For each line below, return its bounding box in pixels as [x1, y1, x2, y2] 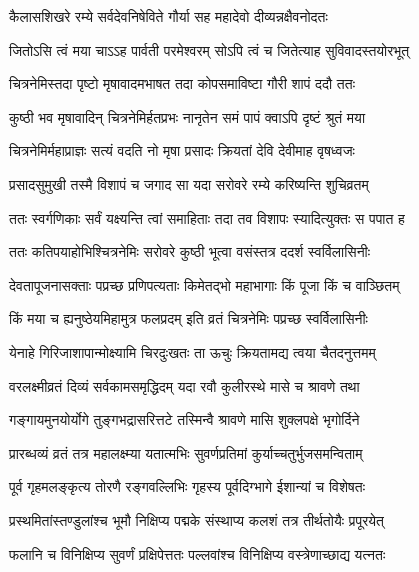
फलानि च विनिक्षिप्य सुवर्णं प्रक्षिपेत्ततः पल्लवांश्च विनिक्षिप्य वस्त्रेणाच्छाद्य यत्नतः [9, 543, 386, 564]
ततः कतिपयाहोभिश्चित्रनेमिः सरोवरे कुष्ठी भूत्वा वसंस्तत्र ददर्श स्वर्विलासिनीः [9, 241, 371, 262]
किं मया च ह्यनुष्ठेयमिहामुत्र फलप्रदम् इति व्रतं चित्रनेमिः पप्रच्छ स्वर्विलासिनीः [9, 308, 368, 329]
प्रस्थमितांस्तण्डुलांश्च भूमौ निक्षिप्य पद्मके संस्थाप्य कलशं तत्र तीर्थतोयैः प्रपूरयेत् [9, 509, 384, 530]
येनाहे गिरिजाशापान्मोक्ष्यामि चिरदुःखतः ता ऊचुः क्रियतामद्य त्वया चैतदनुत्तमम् [9, 341, 376, 362]
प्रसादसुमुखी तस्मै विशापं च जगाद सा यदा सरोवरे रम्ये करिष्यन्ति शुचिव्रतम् [9, 173, 369, 194]
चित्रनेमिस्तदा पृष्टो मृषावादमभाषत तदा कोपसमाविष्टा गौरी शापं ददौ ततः [9, 73, 356, 94]
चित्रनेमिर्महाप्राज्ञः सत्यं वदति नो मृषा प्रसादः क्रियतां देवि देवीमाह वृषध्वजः [9, 140, 355, 161]
